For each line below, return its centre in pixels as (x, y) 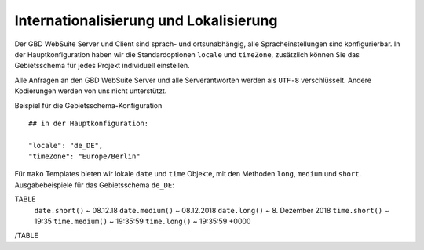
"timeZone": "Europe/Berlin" (84, 156)
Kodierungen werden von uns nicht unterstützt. (91, 91)
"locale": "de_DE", (66, 145)
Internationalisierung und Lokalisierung (146, 20)
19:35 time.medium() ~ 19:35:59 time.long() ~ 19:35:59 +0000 (143, 221)
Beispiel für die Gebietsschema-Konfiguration (88, 105)
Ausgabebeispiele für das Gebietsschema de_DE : (94, 185)
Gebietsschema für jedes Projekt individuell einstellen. (102, 66)
